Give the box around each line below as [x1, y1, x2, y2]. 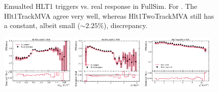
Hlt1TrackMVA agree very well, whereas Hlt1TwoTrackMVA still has [4, 10, 214, 21]
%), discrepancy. [98, 20, 147, 31]
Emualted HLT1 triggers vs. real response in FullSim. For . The [4, 1, 198, 11]
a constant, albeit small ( [4, 20, 80, 31]
